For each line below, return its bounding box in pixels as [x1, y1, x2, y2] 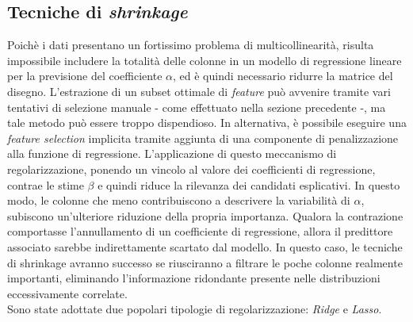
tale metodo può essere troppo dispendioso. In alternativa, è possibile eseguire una [7, 114, 407, 131]
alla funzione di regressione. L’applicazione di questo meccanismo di [7, 145, 337, 162]
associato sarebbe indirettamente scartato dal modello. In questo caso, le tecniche [7, 238, 403, 255]
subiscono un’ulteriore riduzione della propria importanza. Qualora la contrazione [7, 207, 403, 224]
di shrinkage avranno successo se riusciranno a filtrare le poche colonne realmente [7, 254, 403, 270]
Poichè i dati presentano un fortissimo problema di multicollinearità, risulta [7, 36, 374, 53]
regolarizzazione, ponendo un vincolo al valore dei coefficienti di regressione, [7, 160, 376, 177]
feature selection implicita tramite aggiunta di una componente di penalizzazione [7, 129, 399, 146]
